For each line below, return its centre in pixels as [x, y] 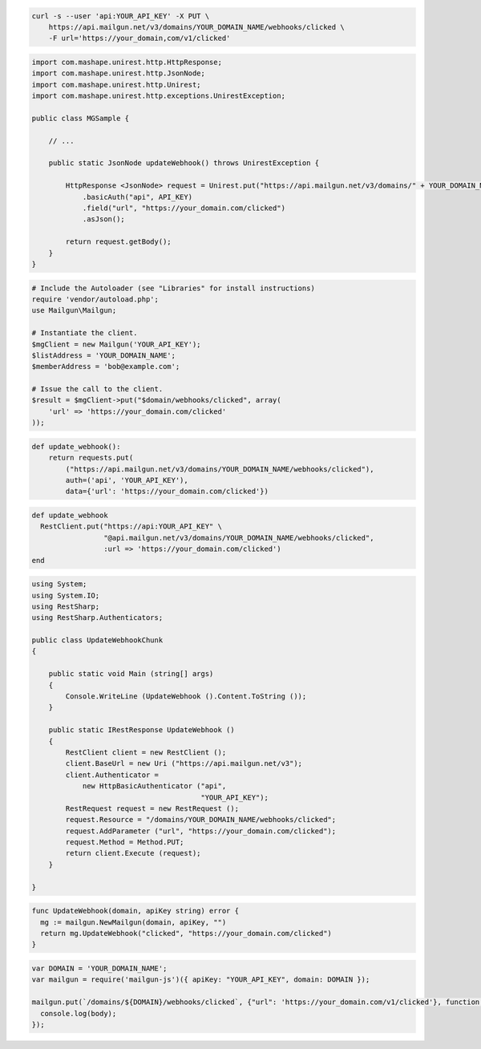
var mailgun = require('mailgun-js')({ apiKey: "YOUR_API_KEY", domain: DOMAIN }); [201, 980]
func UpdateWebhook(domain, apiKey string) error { [135, 911]
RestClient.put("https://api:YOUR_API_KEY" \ [131, 527]
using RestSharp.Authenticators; [97, 618]
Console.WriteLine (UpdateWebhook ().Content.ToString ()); [186, 697]
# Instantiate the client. [85, 333]
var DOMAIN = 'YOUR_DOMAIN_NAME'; [99, 968]
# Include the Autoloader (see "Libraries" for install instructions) [174, 288]
